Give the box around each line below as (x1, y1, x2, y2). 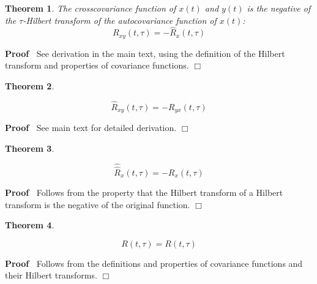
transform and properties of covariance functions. (5, 59, 189, 72)
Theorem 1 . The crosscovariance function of (5, 2, 176, 14)
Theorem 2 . (5, 80, 54, 92)
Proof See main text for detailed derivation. (5, 121, 177, 134)
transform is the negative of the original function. (5, 198, 190, 211)
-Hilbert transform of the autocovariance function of (23, 13, 217, 26)
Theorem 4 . (5, 219, 54, 231)
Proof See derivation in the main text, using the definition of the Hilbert (5, 47, 285, 59)
